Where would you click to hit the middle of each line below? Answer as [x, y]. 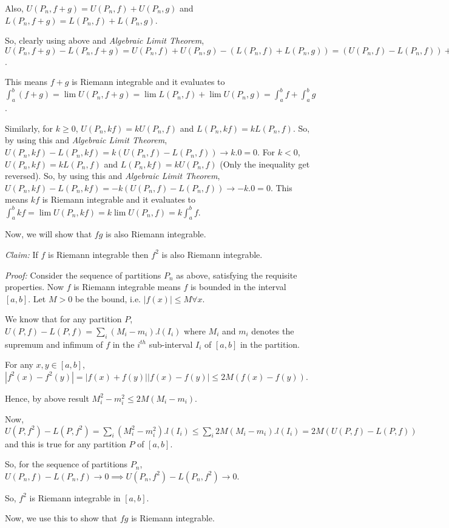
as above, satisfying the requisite [237, 275]
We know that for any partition [63, 319]
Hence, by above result [47, 398]
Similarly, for [29, 128]
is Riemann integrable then [98, 254]
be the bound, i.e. [108, 298]
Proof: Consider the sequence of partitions [83, 275]
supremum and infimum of [54, 344]
